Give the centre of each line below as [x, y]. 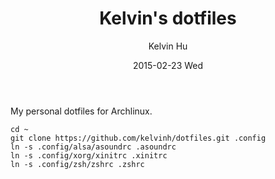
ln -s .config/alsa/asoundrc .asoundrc [93, 147]
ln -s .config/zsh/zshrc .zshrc [77, 164]
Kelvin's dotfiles [168, 18]
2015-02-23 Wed [168, 65]
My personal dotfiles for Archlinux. [81, 111]
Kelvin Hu [168, 46]
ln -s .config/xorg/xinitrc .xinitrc [89, 155]
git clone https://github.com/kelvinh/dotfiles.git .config [138, 138]
